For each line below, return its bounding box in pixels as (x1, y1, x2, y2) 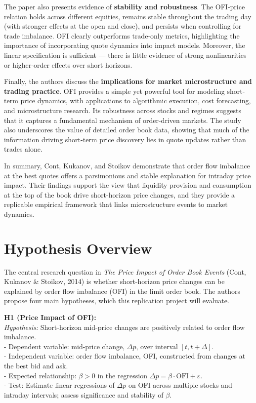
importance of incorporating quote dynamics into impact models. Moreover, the (4, 40, 245, 50)
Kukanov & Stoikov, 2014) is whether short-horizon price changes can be (4, 276, 225, 286)
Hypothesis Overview (4, 238, 152, 258)
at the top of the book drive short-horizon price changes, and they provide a (4, 189, 235, 200)
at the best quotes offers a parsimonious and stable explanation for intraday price (4, 170, 251, 180)
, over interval (136, 341, 178, 351)
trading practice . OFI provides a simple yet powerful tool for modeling (4, 85, 225, 96)
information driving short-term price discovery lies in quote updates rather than (4, 134, 246, 144)
